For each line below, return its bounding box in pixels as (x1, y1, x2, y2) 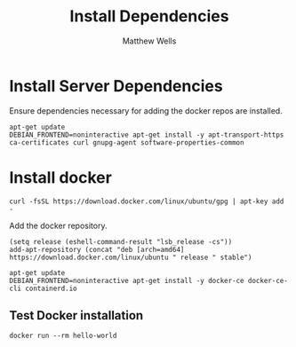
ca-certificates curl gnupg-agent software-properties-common (9, 138, 244, 147)
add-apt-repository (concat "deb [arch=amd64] (9, 245, 185, 254)
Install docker (9, 167, 113, 187)
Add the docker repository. (9, 220, 108, 231)
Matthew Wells (122, 35, 177, 46)
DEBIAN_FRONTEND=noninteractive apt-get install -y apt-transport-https (9, 130, 284, 139)
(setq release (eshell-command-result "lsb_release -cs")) (9, 237, 233, 246)
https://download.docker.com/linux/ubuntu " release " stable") (9, 253, 252, 262)
